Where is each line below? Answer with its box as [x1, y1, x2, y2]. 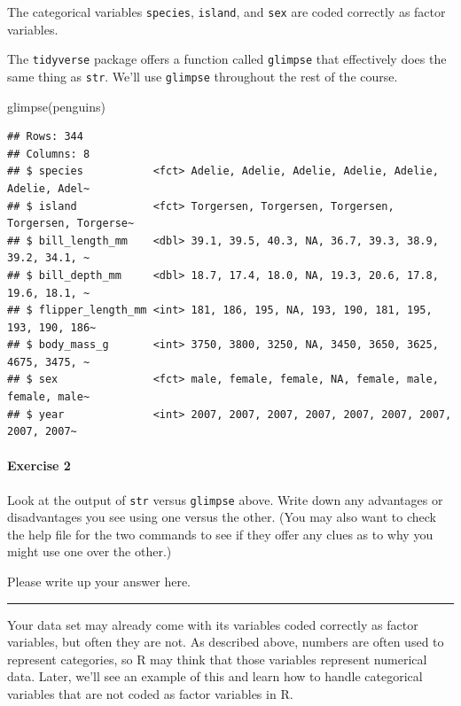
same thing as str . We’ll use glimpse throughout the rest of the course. [7, 66, 398, 85]
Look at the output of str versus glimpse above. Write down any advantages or [7, 490, 443, 508]
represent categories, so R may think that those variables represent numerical [7, 649, 427, 668]
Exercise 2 [7, 456, 71, 475]
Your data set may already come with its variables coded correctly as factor [7, 615, 418, 633]
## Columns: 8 [7, 147, 90, 160]
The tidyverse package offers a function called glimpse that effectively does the [7, 50, 447, 68]
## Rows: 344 [7, 130, 83, 144]
